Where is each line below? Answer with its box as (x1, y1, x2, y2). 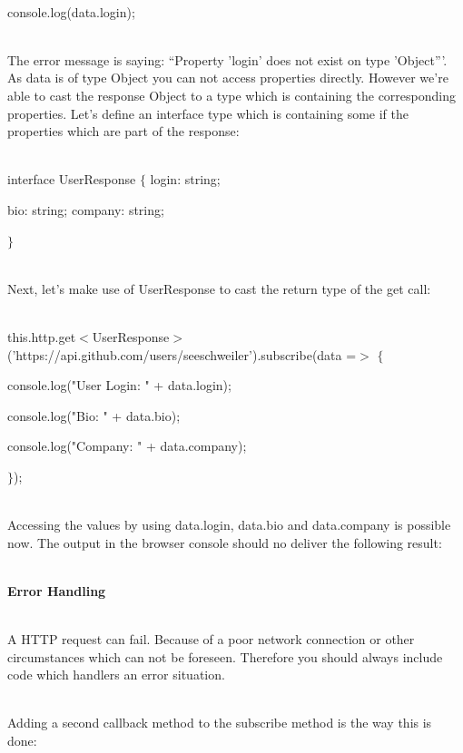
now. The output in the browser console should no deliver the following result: (7, 533, 442, 552)
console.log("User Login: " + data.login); (7, 376, 231, 395)
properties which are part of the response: (7, 122, 240, 141)
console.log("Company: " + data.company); (7, 436, 247, 455)
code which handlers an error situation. (7, 665, 225, 684)
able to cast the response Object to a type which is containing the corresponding (7, 85, 456, 104)
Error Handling (7, 581, 106, 600)
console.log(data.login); (7, 2, 135, 21)
